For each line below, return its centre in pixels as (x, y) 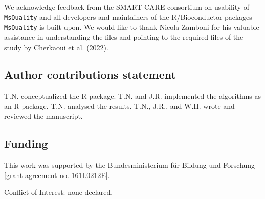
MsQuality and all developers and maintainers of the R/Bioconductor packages (128, 17)
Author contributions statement (90, 74)
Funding (26, 143)
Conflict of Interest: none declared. (59, 192)
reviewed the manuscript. (43, 116)
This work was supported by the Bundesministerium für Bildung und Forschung (130, 165)
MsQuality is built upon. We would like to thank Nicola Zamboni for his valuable (132, 27)
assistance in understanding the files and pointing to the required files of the (124, 37)
